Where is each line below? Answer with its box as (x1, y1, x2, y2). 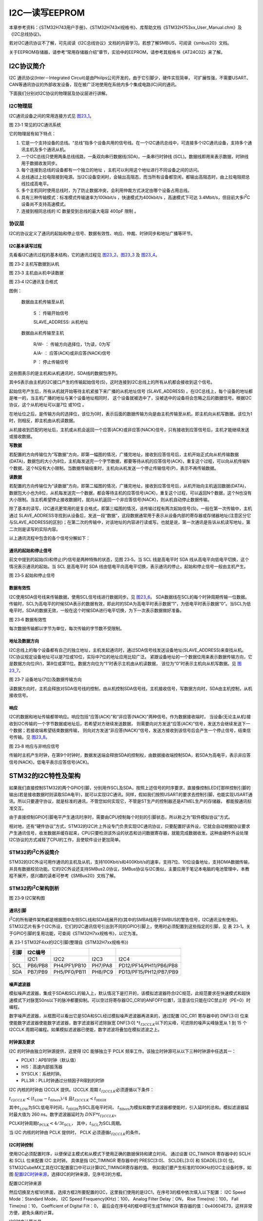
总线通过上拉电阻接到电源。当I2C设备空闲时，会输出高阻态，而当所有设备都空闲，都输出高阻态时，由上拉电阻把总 (21, 174, 250, 180)
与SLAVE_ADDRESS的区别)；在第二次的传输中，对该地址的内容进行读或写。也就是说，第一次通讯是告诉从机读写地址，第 (9, 519, 251, 525)
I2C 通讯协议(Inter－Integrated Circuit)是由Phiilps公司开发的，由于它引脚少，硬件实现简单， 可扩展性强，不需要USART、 (9, 75, 251, 81)
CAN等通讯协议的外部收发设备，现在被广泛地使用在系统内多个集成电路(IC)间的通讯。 (9, 82, 180, 87)
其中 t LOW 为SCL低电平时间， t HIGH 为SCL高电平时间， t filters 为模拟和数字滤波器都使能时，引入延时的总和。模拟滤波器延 (9, 1104, 249, 1112)
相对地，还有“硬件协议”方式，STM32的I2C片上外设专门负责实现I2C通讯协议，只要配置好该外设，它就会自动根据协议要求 (9, 823, 250, 829)
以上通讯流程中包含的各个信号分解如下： (9, 535, 90, 541)
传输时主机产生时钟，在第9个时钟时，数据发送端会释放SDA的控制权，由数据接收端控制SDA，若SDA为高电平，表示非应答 (9, 752, 251, 758)
